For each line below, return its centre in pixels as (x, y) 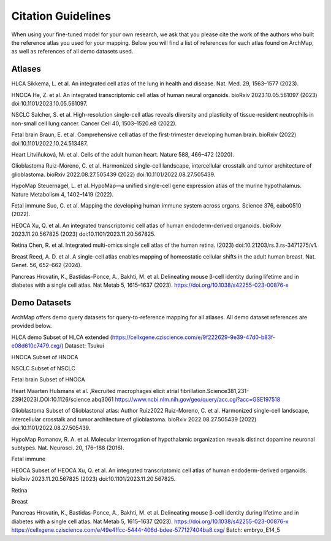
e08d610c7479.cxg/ (36, 346)
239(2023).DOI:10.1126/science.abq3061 (63, 400)
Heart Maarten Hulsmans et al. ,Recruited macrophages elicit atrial (95, 391)
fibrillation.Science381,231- (215, 391)
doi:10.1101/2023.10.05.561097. (49, 104)
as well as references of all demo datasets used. (72, 52)
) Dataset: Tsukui (83, 346)
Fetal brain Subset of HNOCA (48, 379)
